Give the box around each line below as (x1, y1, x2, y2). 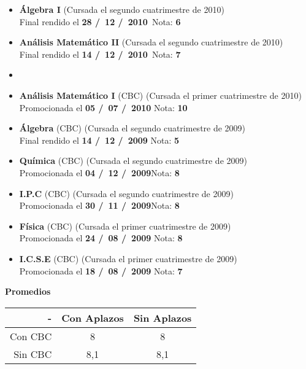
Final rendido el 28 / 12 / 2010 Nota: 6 (19, 15, 181, 28)
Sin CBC (13, 346, 52, 361)
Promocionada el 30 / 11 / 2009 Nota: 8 (19, 199, 180, 212)
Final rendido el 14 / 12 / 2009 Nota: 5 (19, 133, 180, 146)
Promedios (5, 285, 51, 298)
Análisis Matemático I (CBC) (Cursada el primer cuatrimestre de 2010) (19, 88, 302, 101)
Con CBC (10, 328, 52, 343)
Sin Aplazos (133, 310, 192, 325)
